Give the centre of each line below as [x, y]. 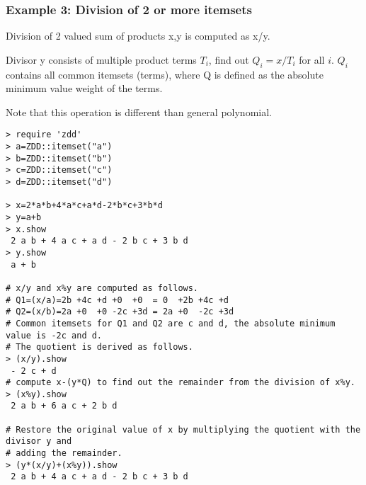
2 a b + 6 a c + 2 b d [64, 406]
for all [312, 59]
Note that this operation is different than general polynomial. [139, 112]
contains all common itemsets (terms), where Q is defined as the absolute [165, 74]
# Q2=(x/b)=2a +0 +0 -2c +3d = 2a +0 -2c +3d [120, 312]
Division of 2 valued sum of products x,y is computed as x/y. [138, 36]
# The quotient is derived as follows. [99, 347]
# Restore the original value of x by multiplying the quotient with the [183, 429]
